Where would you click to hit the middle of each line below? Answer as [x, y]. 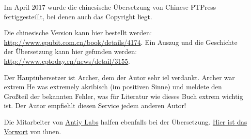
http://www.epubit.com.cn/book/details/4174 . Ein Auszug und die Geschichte [121, 42]
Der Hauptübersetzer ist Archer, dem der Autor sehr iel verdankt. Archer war [119, 77]
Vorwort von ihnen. [32, 131]
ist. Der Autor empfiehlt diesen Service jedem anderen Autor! [95, 105]
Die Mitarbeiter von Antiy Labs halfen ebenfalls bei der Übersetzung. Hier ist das [125, 121]
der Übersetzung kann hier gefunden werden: [71, 51]
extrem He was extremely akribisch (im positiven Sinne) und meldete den [113, 87]
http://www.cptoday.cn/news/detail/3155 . [67, 61]
